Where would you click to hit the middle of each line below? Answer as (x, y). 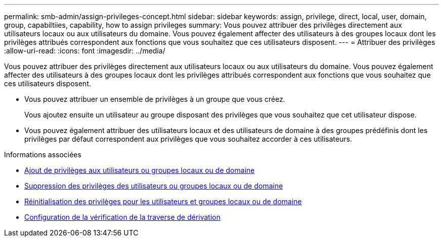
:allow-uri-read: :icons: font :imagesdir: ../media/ (85, 51)
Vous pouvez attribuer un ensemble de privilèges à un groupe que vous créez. (155, 99)
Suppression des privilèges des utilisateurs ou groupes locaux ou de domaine (154, 186)
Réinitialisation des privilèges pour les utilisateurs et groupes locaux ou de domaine (163, 201)
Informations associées (43, 155)
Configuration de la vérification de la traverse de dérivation (122, 217)
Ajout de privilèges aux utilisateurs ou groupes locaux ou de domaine (140, 170)
